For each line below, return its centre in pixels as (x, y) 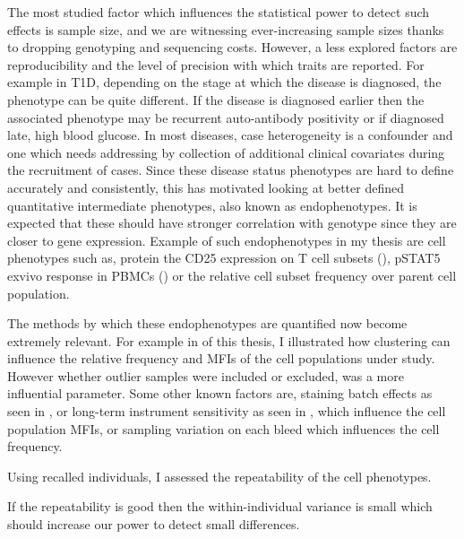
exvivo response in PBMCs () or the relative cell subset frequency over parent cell (232, 275)
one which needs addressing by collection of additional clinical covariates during (226, 152)
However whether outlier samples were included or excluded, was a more (206, 375)
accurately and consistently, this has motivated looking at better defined (206, 187)
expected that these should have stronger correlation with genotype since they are (232, 223)
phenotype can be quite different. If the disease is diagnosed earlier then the (216, 99)
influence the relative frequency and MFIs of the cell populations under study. (221, 358)
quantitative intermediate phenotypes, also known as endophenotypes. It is (212, 205)
